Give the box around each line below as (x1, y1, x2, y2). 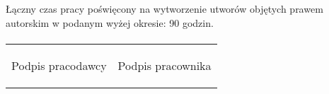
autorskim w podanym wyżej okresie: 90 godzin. (6, 15, 214, 30)
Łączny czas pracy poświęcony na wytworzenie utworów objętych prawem (6, 1, 323, 16)
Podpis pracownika (117, 57, 212, 74)
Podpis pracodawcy (11, 57, 107, 74)
